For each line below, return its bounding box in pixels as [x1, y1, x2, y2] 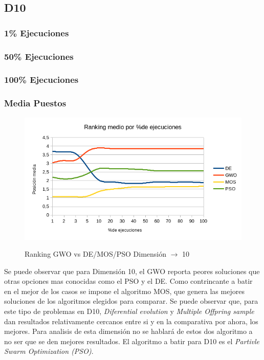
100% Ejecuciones [4, 73, 79, 86]
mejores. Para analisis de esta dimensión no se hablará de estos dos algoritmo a [4, 326, 253, 336]
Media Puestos [4, 97, 67, 109]
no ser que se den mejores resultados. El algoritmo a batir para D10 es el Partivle [4, 335, 259, 346]
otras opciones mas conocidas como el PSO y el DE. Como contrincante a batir [4, 276, 253, 286]
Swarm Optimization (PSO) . [4, 346, 94, 356]
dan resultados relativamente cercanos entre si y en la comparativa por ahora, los [4, 316, 258, 326]
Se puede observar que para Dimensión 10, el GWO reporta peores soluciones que [4, 265, 260, 276]
